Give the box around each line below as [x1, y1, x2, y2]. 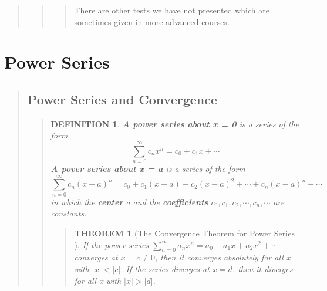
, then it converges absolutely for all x [155, 251, 291, 263]
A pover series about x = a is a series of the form [50, 163, 245, 175]
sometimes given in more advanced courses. [74, 15, 230, 28]
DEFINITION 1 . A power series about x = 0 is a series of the [50, 117, 299, 130]
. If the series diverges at [120, 262, 210, 275]
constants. [50, 207, 87, 219]
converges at [74, 251, 118, 263]
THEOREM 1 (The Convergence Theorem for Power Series [74, 226, 295, 239]
